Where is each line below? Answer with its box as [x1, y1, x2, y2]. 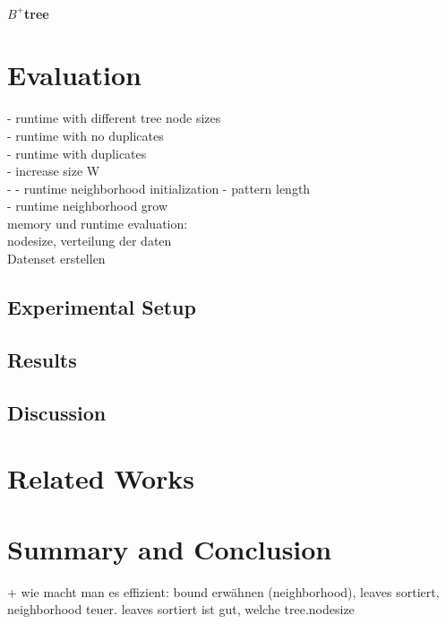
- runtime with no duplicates [7, 126, 164, 144]
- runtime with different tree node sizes [7, 108, 221, 127]
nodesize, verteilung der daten [7, 231, 172, 250]
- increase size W [7, 161, 100, 180]
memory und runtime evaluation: [7, 213, 188, 232]
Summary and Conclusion [7, 530, 332, 567]
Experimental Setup [7, 293, 196, 321]
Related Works [7, 460, 195, 497]
